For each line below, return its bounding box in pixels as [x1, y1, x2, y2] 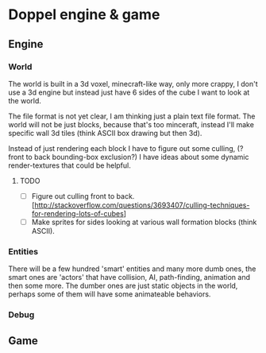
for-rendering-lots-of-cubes [31, 208, 125, 218]
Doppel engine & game [8, 6, 160, 24]
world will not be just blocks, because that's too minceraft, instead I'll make [8, 119, 254, 129]
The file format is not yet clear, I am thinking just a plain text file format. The [8, 111, 256, 121]
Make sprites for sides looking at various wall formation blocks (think [31, 217, 257, 227]
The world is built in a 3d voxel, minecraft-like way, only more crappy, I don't [8, 79, 258, 88]
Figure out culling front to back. [31, 191, 135, 200]
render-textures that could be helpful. [8, 161, 131, 170]
